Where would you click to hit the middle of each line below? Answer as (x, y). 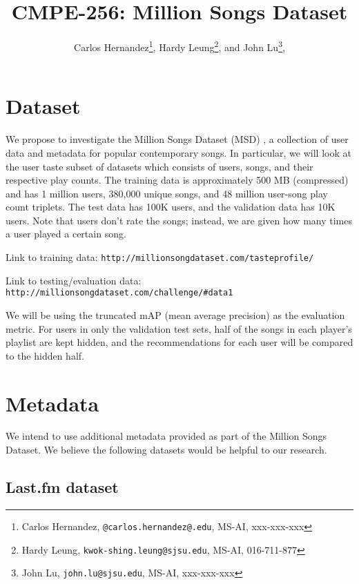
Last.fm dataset (62, 487)
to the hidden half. (45, 355)
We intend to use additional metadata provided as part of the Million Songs (166, 436)
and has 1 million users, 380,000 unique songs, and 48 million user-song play (167, 193)
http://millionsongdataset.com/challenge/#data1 (119, 293)
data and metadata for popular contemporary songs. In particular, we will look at (178, 152)
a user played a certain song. (66, 234)
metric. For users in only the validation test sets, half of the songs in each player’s (179, 328)
